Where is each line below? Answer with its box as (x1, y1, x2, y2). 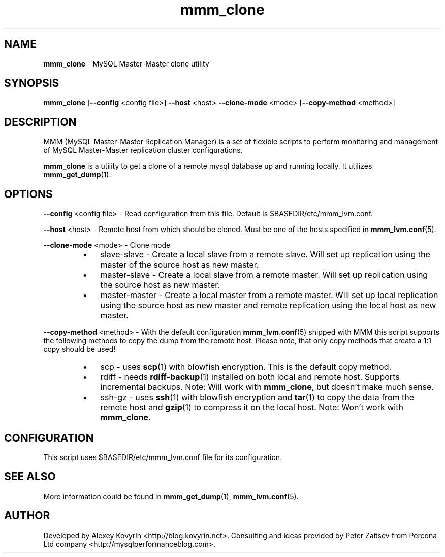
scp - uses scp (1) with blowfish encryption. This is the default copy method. (100, 362, 392, 372)
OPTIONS (4, 187, 53, 201)
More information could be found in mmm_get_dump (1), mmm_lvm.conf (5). (43, 492, 299, 501)
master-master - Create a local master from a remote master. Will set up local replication (100, 290, 438, 301)
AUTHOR (4, 509, 50, 522)
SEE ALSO (4, 470, 56, 483)
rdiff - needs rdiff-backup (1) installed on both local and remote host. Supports (100, 372, 400, 382)
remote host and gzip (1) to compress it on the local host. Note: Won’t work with (100, 402, 403, 413)
